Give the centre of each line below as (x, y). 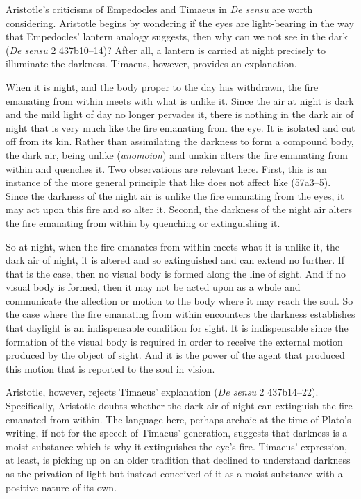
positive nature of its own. (61, 487)
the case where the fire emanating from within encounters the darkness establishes (180, 314)
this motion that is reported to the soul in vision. (110, 368)
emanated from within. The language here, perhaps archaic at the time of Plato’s (178, 419)
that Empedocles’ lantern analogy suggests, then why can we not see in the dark (177, 36)
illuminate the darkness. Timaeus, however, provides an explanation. (151, 64)
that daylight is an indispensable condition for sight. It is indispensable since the (177, 328)
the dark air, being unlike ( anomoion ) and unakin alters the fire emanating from (177, 154)
